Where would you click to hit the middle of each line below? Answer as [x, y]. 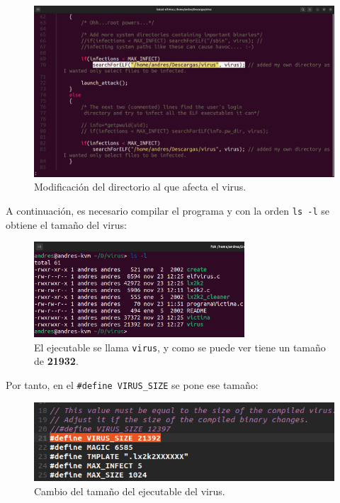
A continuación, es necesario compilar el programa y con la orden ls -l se [168, 210]
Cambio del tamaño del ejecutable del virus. [130, 491]
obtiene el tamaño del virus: [66, 224]
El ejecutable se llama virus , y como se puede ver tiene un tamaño [180, 347]
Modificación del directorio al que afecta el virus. [140, 187]
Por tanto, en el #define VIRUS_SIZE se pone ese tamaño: [132, 384]
